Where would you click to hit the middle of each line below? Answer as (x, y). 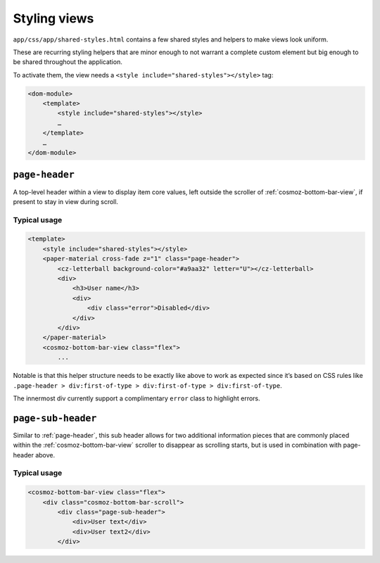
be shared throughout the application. (68, 62)
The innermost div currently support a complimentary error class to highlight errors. (137, 398)
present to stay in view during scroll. (66, 201)
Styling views (53, 18)
